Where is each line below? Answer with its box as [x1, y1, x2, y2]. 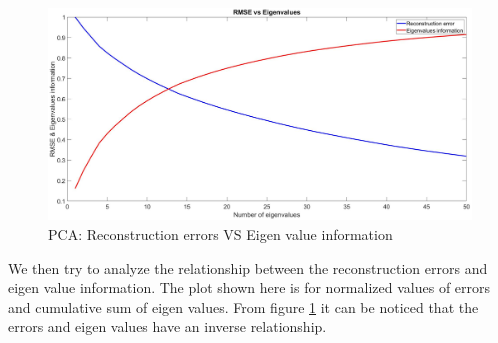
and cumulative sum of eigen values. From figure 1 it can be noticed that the [8, 296, 479, 317]
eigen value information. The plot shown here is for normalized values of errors [8, 277, 491, 298]
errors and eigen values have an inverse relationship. [8, 316, 327, 337]
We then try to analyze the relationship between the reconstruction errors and [8, 257, 488, 278]
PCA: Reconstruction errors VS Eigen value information [48, 224, 393, 244]
